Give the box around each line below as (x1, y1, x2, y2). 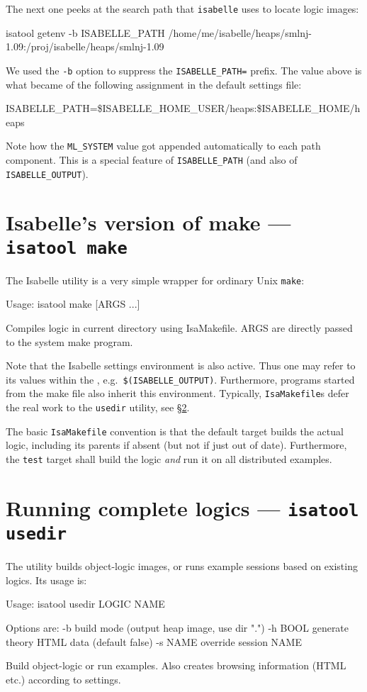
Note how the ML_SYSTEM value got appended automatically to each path (6, 138, 321, 153)
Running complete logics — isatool (6, 493, 359, 522)
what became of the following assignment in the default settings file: (6, 77, 302, 91)
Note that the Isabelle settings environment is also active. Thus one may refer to (6, 358, 356, 373)
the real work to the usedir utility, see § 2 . (6, 400, 190, 415)
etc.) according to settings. (6, 671, 121, 686)
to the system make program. (6, 334, 133, 349)
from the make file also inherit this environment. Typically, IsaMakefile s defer (6, 386, 349, 401)
